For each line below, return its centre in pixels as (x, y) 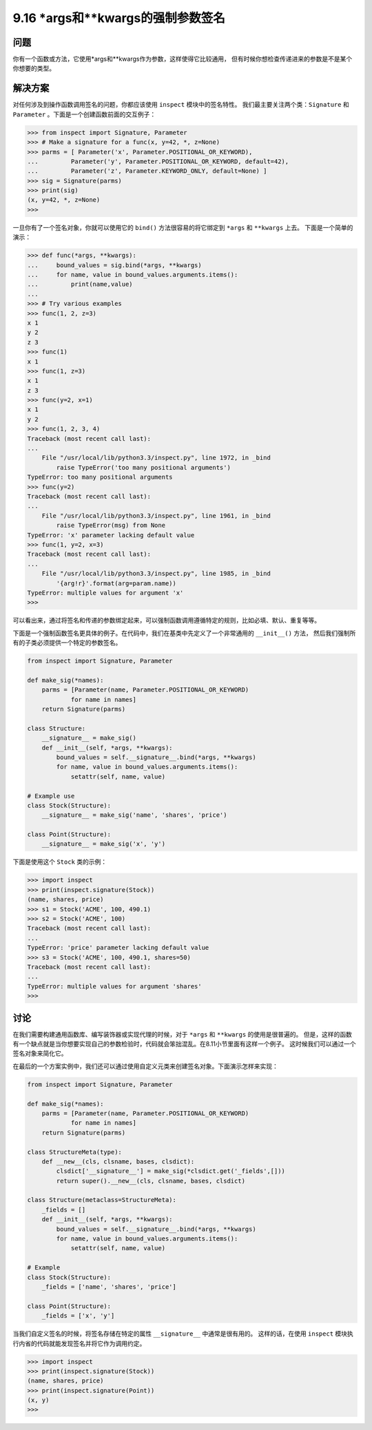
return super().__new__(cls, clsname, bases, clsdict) (151, 1181)
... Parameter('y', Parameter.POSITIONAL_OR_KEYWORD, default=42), (158, 161)
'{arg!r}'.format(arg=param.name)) (116, 583)
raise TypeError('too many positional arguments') (143, 467)
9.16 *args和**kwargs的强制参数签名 (119, 18)
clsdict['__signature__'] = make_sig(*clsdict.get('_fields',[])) (171, 1171)
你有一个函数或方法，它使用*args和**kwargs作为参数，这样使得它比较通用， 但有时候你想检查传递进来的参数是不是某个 (183, 59)
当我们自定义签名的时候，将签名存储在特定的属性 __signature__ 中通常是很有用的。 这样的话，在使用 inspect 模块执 (183, 1334)
